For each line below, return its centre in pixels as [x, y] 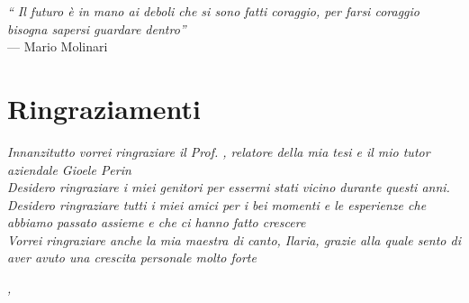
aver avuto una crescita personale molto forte [132, 257]
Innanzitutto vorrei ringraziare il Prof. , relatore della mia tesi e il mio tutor [219, 151]
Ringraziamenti [104, 108]
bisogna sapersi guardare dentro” [97, 28]
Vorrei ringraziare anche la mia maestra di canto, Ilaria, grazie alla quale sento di [234, 239]
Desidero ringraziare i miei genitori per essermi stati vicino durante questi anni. [229, 187]
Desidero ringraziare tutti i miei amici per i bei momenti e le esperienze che [217, 204]
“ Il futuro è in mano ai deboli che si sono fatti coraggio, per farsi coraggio [213, 11]
